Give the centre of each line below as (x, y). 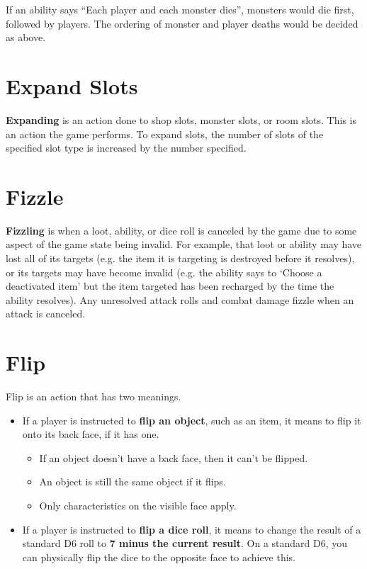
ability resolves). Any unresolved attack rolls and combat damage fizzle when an (180, 299)
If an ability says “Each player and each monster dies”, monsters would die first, (180, 9)
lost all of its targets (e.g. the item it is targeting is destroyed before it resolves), (180, 258)
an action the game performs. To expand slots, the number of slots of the (165, 134)
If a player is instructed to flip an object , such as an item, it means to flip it (192, 420)
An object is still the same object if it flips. (132, 481)
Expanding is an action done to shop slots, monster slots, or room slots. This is (181, 119)
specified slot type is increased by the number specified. (126, 148)
